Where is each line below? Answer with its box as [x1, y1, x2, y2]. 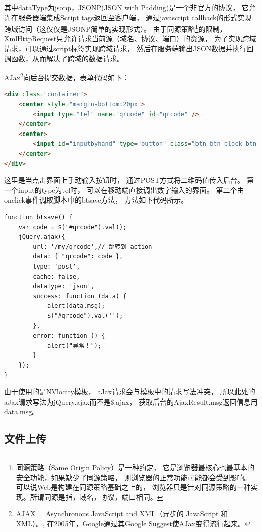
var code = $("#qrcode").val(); [18, 223, 127, 231]
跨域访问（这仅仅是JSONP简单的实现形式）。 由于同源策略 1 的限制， [4, 22, 227, 34]
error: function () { [33, 332, 105, 340]
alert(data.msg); [47, 302, 105, 310]
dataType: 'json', [33, 283, 94, 290]
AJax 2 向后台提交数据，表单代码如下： [4, 71, 129, 82]
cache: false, [33, 273, 80, 280]
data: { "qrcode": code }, [33, 253, 123, 260]
